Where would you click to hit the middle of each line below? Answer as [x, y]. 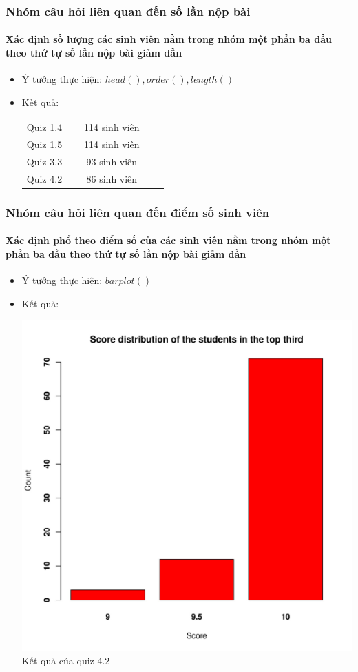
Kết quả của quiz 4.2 [66, 661]
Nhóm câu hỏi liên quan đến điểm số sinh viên [138, 212]
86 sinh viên [112, 178]
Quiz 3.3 [44, 161]
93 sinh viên [112, 161]
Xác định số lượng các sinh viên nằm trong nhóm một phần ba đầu [169, 39]
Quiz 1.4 [44, 127]
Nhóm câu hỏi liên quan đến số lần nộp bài [128, 11]
